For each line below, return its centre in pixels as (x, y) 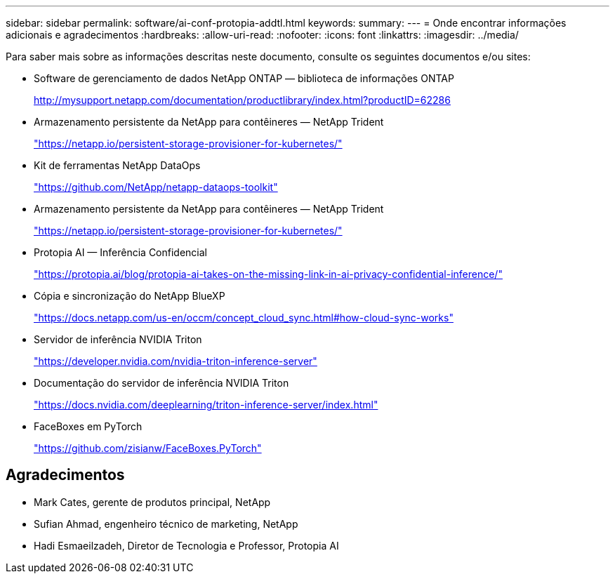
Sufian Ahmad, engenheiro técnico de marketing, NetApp (166, 524)
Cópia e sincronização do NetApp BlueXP (130, 296)
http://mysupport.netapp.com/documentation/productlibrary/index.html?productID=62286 (242, 100)
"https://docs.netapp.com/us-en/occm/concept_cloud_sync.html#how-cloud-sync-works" (244, 318)
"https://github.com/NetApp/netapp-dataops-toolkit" (156, 187)
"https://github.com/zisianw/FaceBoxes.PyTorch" (148, 448)
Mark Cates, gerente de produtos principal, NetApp (152, 502)
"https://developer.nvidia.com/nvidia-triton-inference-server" (176, 361)
